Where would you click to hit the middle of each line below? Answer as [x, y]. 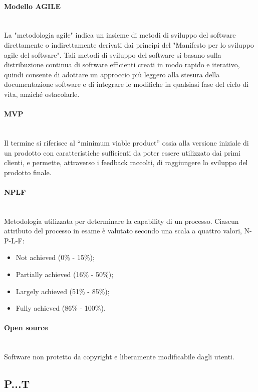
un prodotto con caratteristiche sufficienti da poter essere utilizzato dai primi [122, 152]
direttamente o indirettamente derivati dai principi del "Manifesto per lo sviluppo [129, 44]
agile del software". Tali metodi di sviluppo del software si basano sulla [113, 54]
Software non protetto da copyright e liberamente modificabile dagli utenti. [119, 357]
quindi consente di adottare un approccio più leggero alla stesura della [112, 74]
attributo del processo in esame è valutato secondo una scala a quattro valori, [123, 231]
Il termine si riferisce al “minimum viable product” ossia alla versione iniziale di [126, 142]
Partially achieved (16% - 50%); [65, 274]
